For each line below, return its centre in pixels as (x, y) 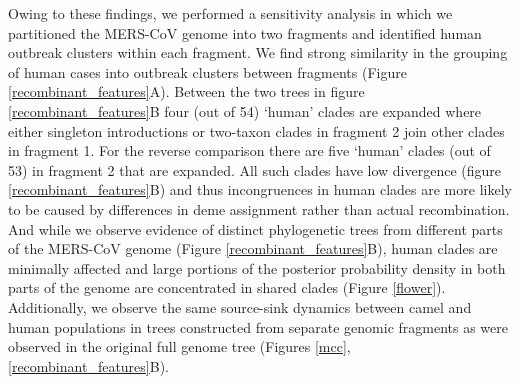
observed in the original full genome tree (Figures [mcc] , (179, 346)
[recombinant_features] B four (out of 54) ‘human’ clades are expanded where (245, 110)
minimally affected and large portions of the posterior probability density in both (257, 267)
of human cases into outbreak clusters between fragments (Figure (207, 71)
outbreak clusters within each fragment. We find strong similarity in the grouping (258, 52)
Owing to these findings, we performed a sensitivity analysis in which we (230, 13)
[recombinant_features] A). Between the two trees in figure (186, 91)
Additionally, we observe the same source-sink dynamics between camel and (240, 306)
